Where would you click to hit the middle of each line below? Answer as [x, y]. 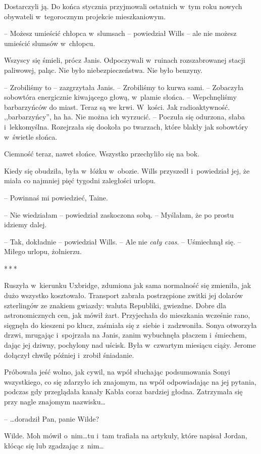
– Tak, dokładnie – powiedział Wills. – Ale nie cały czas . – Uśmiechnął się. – [123, 241]
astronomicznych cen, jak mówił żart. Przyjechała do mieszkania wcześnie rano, [127, 315]
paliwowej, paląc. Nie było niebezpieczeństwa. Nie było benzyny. [103, 70]
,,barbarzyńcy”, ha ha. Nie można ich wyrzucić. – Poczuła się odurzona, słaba [124, 117]
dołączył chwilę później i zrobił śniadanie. [69, 355]
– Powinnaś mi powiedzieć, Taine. [56, 197]
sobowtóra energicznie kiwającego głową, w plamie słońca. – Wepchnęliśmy [120, 97]
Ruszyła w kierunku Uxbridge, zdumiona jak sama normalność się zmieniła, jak [128, 285]
